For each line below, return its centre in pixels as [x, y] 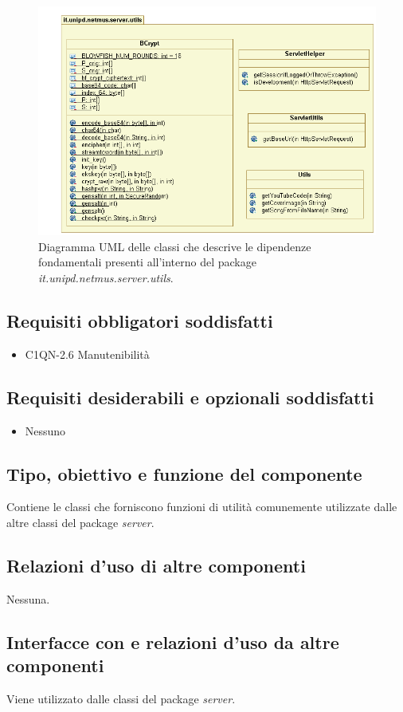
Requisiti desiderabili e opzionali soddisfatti [190, 397]
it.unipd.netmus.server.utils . [106, 278]
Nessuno [45, 430]
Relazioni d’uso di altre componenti [156, 565]
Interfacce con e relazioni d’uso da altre [173, 641]
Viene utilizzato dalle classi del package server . [121, 698]
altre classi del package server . [80, 523]
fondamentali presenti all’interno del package [147, 262]
